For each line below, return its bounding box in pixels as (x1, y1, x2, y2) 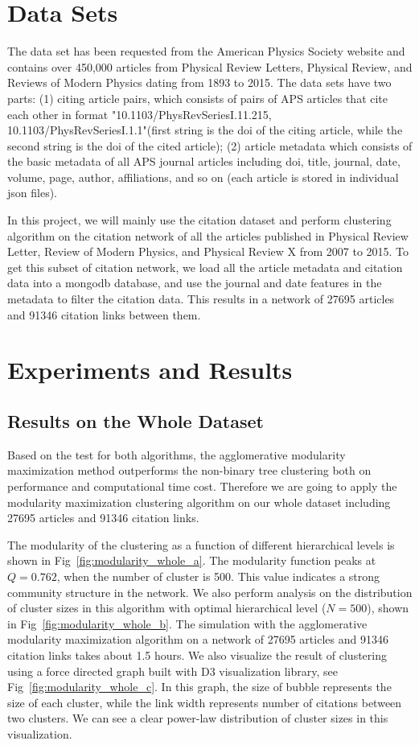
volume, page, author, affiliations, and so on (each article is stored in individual (7, 168, 399, 185)
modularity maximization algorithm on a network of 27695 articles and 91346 (7, 631, 388, 648)
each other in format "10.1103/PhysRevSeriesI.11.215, (7, 105, 272, 122)
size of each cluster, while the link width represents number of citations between (7, 694, 402, 710)
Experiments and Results (7, 353, 293, 386)
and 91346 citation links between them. (7, 306, 201, 323)
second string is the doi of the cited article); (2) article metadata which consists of (7, 137, 413, 154)
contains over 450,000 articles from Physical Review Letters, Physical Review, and (7, 58, 413, 75)
